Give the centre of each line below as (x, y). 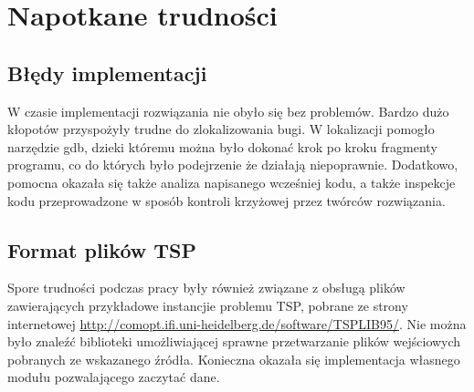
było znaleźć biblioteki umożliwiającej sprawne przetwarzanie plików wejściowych (234, 341)
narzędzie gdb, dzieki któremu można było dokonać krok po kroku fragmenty (222, 146)
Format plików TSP (102, 249)
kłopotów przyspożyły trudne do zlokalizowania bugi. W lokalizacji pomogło (221, 129)
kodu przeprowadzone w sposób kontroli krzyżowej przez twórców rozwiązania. (226, 200)
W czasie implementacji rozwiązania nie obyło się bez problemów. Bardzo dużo (228, 111)
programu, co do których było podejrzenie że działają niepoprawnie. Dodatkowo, (233, 165)
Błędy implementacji (107, 72)
